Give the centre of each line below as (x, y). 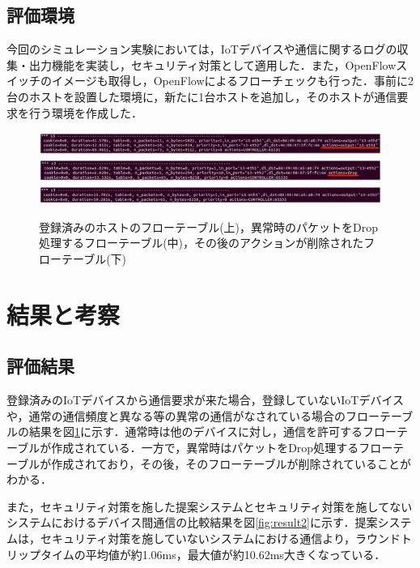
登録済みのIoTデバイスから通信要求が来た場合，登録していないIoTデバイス (206, 400)
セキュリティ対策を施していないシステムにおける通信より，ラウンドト (226, 538)
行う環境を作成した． (85, 112)
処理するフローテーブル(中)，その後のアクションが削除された (202, 243)
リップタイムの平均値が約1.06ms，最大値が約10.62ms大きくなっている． (196, 554)
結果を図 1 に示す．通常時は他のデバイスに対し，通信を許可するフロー (213, 431)
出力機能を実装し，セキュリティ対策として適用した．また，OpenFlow (212, 64)
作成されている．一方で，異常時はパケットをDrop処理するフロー (222, 447)
